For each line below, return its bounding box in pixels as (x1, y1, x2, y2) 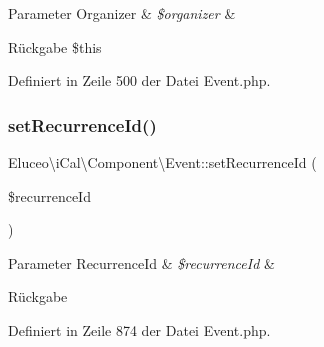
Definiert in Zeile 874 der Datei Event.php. (8, 319, 271, 340)
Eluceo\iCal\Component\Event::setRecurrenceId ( (8, 152, 317, 172)
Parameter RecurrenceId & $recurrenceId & (8, 252, 275, 273)
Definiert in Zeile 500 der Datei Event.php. (8, 70, 271, 91)
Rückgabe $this (8, 36, 102, 57)
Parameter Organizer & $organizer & (8, 3, 236, 23)
